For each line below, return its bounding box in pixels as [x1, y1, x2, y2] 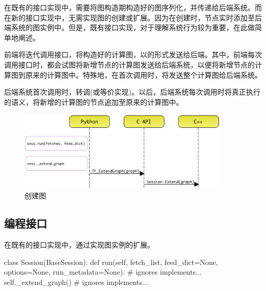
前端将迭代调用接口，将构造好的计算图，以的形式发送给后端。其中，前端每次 [4, 49, 262, 60]
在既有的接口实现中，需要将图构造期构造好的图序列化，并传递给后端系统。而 [4, 2, 262, 12]
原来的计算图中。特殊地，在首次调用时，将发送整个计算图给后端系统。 [25, 69, 262, 80]
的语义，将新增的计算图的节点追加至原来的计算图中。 [4, 96, 183, 107]
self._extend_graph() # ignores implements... [4, 276, 148, 287]
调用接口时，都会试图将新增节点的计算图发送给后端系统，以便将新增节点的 [4, 59, 255, 70]
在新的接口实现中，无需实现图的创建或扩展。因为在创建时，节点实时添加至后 [4, 12, 262, 23]
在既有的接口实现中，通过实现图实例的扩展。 [4, 239, 154, 250]
